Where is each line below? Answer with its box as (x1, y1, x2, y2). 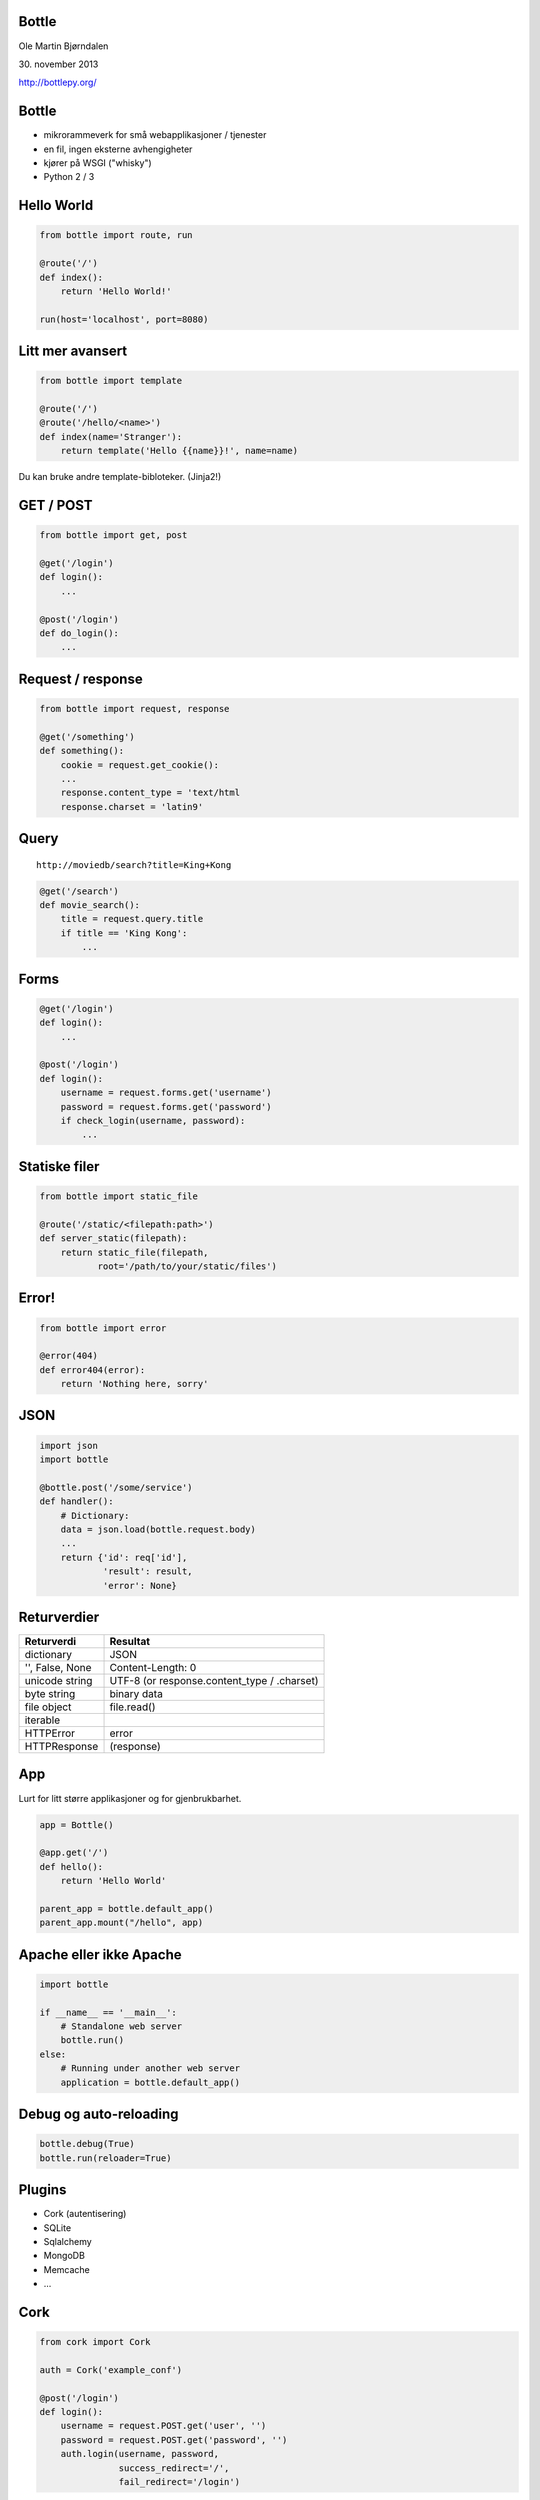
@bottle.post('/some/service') (39, 1481, 194, 1493)
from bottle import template (39, 375, 183, 387)
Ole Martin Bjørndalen (18, 40, 109, 52)
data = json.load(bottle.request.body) (60, 1524, 257, 1535)
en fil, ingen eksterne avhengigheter (43, 143, 193, 155)
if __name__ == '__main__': (39, 2006, 177, 2018)
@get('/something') (39, 731, 135, 742)
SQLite (43, 2221, 72, 2234)
